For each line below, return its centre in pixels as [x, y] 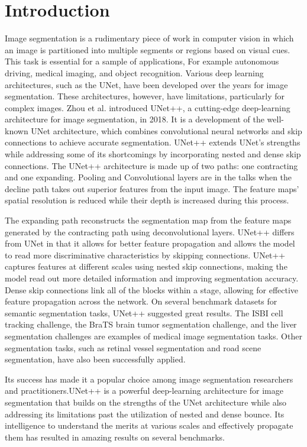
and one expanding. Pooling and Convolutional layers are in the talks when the [148, 177]
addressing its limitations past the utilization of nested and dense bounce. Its [145, 414]
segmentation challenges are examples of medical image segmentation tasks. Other [153, 336]
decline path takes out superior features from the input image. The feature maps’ [152, 188]
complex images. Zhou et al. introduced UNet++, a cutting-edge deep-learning [148, 107]
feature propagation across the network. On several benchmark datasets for [141, 301]
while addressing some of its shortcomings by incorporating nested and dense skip [153, 154]
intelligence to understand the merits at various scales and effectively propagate [149, 425]
